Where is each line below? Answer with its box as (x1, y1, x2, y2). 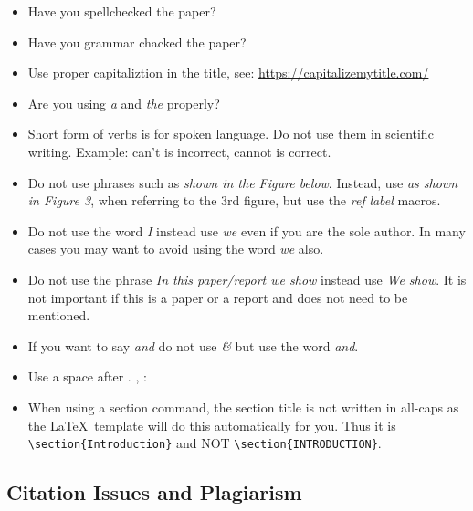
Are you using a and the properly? (27, 93, 220, 112)
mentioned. (27, 306, 90, 325)
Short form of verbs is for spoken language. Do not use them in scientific (27, 124, 434, 143)
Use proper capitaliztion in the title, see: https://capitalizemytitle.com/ (27, 63, 429, 82)
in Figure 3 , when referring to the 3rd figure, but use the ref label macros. (27, 191, 441, 210)
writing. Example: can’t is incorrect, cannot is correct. (27, 141, 331, 161)
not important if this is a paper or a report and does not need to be (27, 287, 408, 307)
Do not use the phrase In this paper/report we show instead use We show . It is (27, 269, 467, 288)
